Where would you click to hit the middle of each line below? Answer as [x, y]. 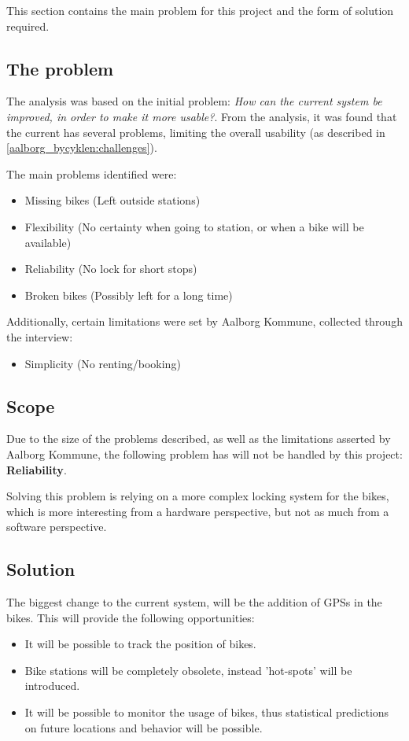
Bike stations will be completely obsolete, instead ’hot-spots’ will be [188, 670]
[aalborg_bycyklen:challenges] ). [82, 147]
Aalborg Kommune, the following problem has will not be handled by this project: [204, 453]
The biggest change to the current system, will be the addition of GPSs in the [194, 602]
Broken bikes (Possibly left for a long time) [129, 295]
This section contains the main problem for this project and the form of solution [200, 10]
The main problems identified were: [92, 173]
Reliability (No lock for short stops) [111, 269]
